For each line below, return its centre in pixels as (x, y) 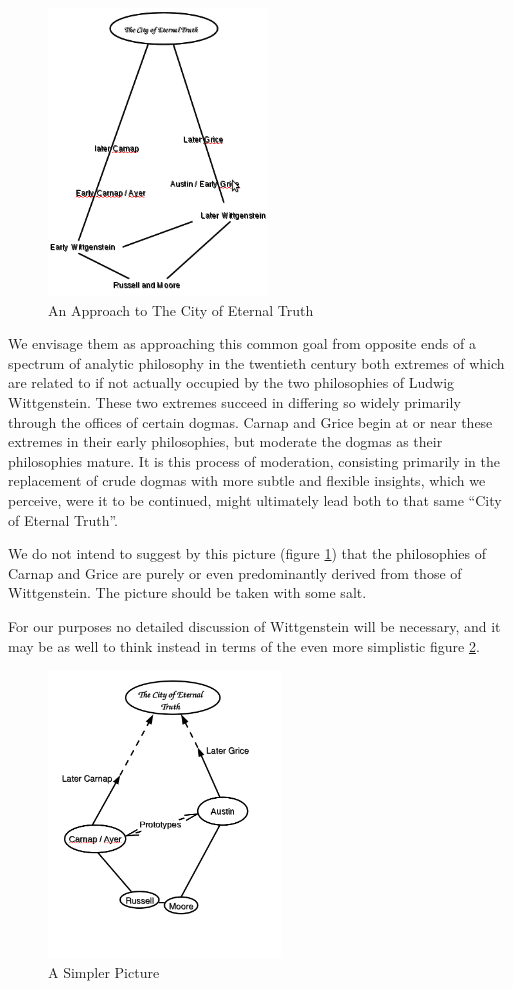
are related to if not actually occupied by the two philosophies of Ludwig (231, 382)
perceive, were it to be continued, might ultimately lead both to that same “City (255, 499)
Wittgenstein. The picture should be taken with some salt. (187, 592)
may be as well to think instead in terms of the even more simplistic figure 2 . (244, 645)
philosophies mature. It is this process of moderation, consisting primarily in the (254, 460)
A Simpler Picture (104, 971)
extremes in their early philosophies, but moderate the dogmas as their (225, 441)
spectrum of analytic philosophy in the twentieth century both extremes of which (256, 362)
